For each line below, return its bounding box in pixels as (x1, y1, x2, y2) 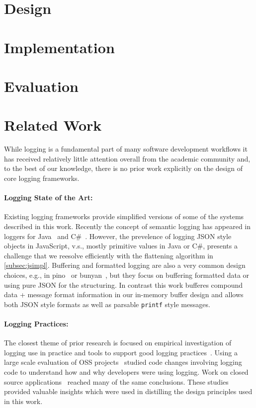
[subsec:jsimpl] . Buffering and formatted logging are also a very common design (4, 260, 246, 270)
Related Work (4, 115, 102, 135)
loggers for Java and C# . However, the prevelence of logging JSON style (4, 231, 232, 241)
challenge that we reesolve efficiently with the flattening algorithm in (4, 250, 213, 260)
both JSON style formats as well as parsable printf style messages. (4, 299, 210, 309)
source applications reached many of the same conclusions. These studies (4, 376, 229, 387)
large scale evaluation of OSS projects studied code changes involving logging (4, 357, 242, 367)
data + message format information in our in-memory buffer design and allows (4, 289, 244, 300)
